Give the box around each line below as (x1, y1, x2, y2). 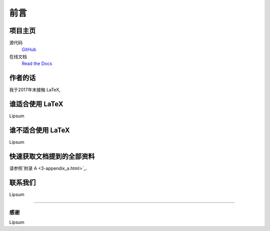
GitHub (21, 46, 36, 52)
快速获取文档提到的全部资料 (9, 152, 95, 161)
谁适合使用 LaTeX (9, 100, 63, 108)
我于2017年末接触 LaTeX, (9, 87, 61, 93)
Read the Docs (21, 60, 52, 67)
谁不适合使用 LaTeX (9, 126, 70, 134)
